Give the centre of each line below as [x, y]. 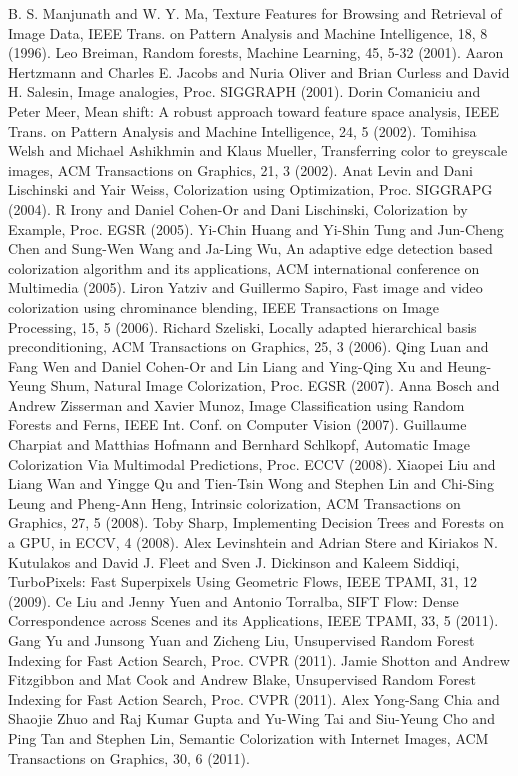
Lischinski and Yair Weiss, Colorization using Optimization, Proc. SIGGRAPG [250, 189]
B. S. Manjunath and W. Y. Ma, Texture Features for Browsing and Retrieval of [255, 13]
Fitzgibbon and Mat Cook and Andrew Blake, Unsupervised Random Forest [242, 679]
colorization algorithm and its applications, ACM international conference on [244, 267]
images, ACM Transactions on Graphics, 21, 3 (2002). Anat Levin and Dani [240, 169]
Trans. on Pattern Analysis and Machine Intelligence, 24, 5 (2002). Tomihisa [242, 130]
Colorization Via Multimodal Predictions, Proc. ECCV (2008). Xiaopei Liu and [252, 463]
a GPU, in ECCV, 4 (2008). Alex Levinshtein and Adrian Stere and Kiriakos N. [253, 542]
